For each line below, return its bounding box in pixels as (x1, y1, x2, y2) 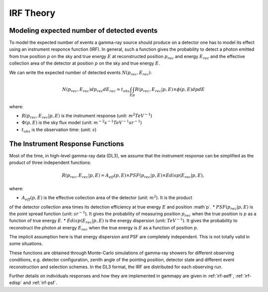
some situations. (9, 241, 43, 247)
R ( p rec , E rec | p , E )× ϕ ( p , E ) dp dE (134, 86, 205, 93)
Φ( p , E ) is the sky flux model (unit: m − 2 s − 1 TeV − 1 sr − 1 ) (21, 119, 142, 126)
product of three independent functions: (9, 159, 91, 165)
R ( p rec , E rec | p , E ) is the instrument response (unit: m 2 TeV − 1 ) (21, 112, 152, 120)
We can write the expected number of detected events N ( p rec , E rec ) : (9, 70, 152, 76)
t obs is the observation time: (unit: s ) (21, 127, 97, 134)
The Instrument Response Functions (9, 140, 124, 148)
